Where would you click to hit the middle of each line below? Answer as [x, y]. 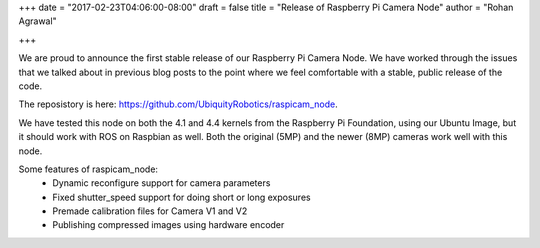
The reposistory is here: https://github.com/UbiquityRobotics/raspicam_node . [178, 104]
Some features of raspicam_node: [88, 169]
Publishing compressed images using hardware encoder [168, 225]
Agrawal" [37, 21]
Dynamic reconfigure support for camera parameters [161, 183]
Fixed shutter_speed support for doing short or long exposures [181, 197]
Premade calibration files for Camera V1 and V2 [150, 211]
